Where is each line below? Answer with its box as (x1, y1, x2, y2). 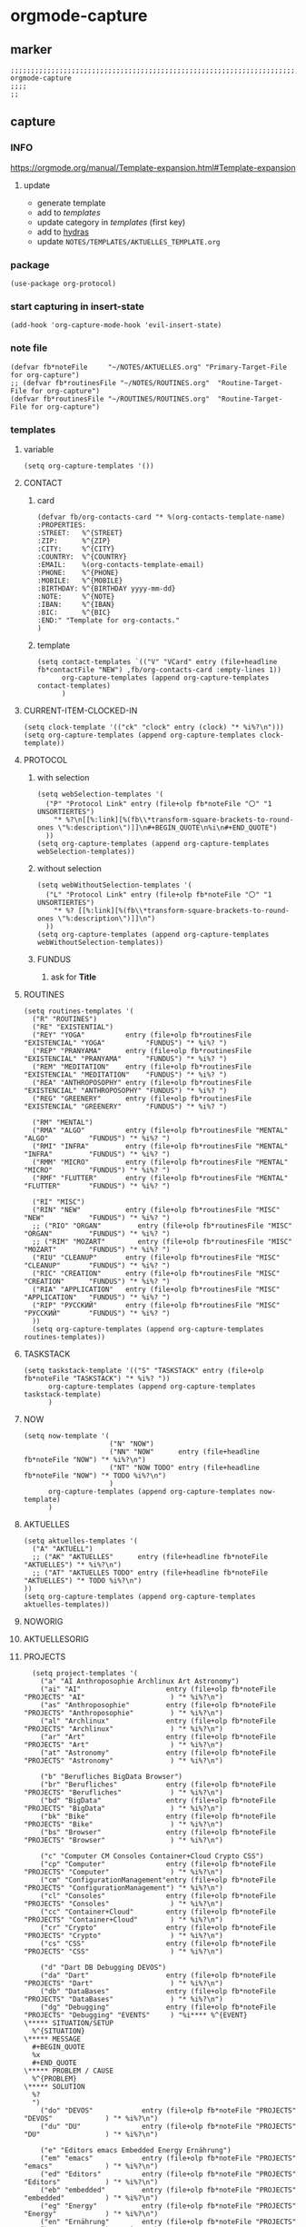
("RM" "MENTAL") (32, 1118, 94, 1127)
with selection (36, 771, 90, 782)
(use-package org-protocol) (10, 279, 117, 288)
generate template (36, 197, 106, 208)
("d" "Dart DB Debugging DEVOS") (40, 1963, 167, 1972)
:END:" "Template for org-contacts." (36, 615, 181, 625)
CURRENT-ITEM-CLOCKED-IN (23, 705, 138, 716)
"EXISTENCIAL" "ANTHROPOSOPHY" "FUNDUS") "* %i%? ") (23, 1086, 228, 1095)
